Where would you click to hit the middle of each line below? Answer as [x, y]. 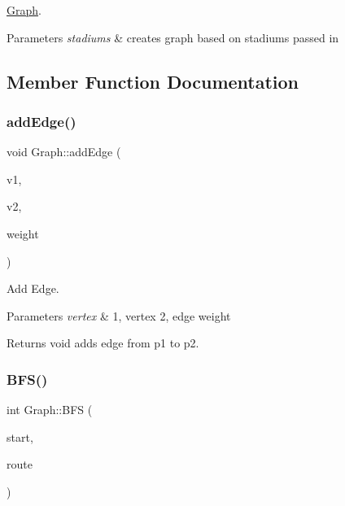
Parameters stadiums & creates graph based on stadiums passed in [173, 37]
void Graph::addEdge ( [64, 152]
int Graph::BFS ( [50, 410]
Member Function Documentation [153, 81]
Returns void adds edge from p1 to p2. [103, 343]
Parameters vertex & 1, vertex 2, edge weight [119, 315]
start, [20, 436]
